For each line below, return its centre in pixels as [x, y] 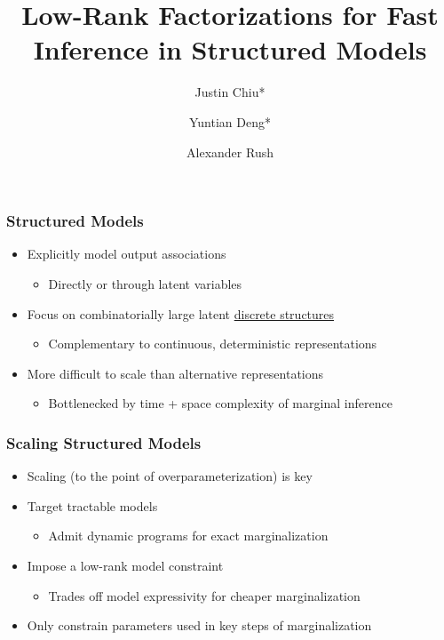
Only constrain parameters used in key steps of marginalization [199, 625]
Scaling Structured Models [104, 442]
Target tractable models [92, 505]
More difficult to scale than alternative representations [175, 373]
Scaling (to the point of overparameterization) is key [170, 476]
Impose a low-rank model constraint [125, 565]
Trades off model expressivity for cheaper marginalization [204, 595]
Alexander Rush [230, 152]
